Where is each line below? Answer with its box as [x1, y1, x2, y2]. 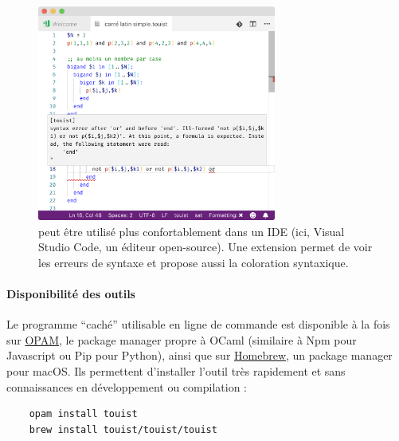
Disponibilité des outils [6, 285, 135, 302]
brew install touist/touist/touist [29, 423, 217, 435]
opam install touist [29, 408, 138, 420]
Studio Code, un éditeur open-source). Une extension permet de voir [38, 238, 373, 255]
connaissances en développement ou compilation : [6, 378, 247, 395]
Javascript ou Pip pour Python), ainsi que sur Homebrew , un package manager [6, 347, 393, 364]
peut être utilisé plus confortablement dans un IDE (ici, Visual [38, 222, 345, 239]
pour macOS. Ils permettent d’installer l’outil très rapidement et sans [6, 363, 346, 380]
